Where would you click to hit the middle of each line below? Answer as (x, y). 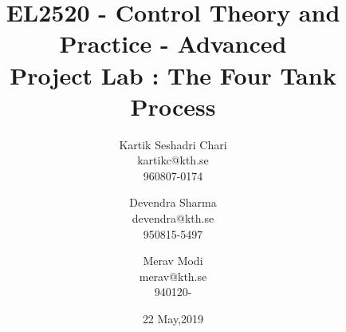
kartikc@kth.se (173, 160)
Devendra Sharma (173, 202)
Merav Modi (173, 261)
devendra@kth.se (173, 218)
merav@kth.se (173, 276)
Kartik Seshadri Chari (173, 144)
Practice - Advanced (173, 43)
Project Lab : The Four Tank (173, 75)
